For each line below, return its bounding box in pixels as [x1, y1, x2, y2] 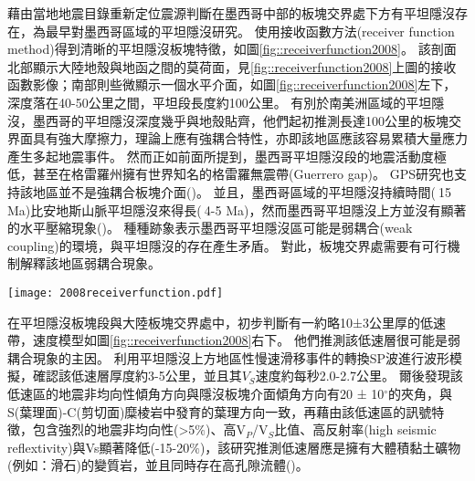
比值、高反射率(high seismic [274, 420, 437, 439]
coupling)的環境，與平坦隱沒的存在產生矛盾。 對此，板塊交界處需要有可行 [7, 235, 448, 255]
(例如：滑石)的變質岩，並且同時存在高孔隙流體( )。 [7, 455, 309, 475]
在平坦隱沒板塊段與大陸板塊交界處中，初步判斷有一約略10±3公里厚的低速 [7, 312, 446, 331]
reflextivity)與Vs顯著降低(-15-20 [7, 437, 190, 456]
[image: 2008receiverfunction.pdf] [7, 286, 224, 299]
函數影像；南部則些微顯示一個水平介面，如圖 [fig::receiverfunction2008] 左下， [7, 75, 457, 94]
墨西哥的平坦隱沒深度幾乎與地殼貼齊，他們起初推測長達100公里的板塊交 [32, 110, 461, 130]
